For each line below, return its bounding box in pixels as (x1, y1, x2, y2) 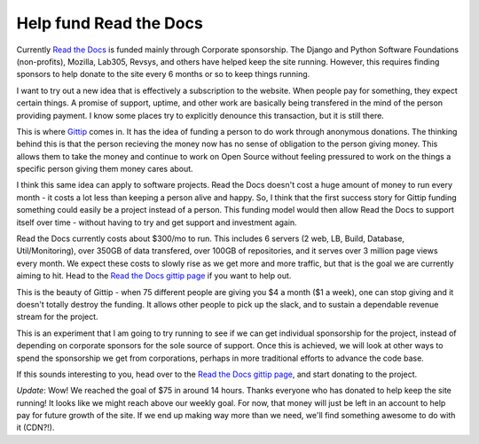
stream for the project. (16, 311, 98, 323)
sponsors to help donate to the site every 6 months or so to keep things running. (16, 69, 310, 80)
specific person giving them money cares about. (16, 164, 194, 175)
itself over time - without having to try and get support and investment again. (16, 217, 297, 228)
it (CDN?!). (16, 422, 55, 433)
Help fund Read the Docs (16, 13, 203, 33)
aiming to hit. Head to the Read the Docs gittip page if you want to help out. (16, 270, 292, 281)
